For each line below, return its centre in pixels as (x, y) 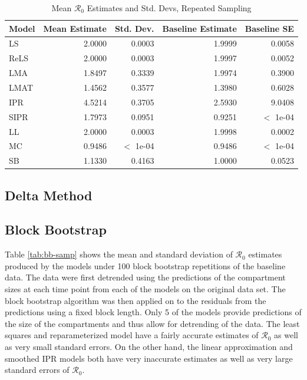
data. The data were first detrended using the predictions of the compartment (145, 277)
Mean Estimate (75, 28)
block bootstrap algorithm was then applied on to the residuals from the (136, 300)
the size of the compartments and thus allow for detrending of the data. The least (152, 323)
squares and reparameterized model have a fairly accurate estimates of (132, 335)
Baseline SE (269, 28)
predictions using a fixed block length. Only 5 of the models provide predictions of (153, 312)
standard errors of (37, 370)
